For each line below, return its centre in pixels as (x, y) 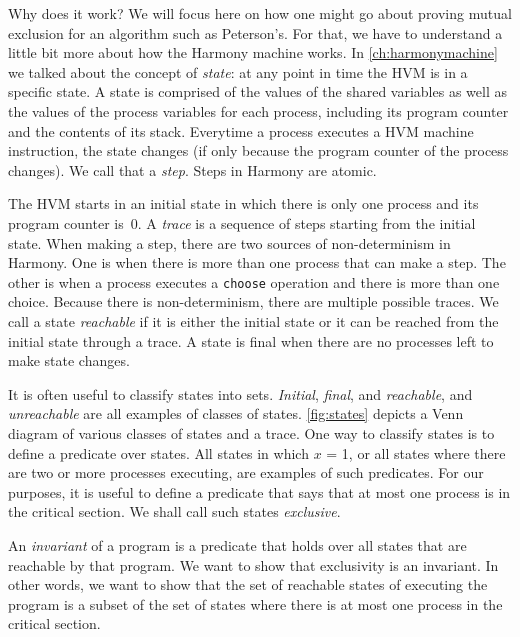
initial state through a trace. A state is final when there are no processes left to (251, 340)
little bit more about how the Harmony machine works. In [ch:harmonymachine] (253, 52)
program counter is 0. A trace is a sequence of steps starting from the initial (242, 222)
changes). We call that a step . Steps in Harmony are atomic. (192, 169)
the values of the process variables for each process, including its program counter (258, 110)
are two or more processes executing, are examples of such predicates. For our (246, 472)
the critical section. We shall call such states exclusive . (174, 511)
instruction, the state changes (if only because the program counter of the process (258, 150)
